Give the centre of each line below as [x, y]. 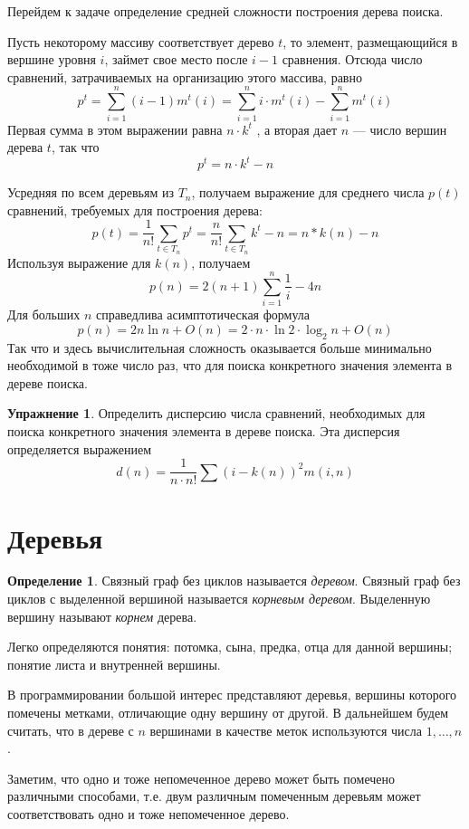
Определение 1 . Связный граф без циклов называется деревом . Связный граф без [234, 581]
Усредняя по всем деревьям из [91, 192]
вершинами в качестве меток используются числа [286, 730]
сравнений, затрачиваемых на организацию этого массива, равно [185, 76]
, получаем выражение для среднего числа [308, 192]
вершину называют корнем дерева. [102, 616]
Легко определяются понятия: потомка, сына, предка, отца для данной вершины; [230, 647]
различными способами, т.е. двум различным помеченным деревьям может [214, 796]
